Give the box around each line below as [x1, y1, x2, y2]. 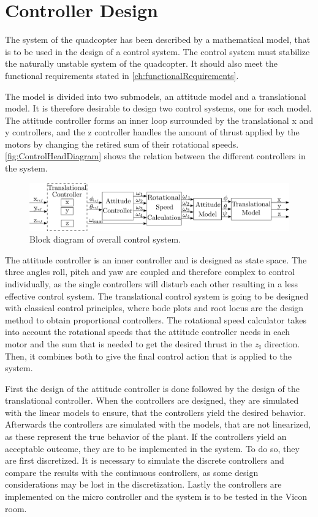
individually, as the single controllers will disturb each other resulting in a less [5, 277, 298, 290]
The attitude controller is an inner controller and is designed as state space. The [5, 253, 307, 266]
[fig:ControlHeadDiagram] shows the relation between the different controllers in [5, 149, 306, 162]
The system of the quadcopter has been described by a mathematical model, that [5, 33, 311, 46]
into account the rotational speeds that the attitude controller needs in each [5, 325, 290, 338]
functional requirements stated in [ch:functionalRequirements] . [5, 69, 239, 81]
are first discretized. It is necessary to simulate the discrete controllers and [5, 454, 284, 467]
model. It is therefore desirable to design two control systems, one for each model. [5, 102, 312, 115]
